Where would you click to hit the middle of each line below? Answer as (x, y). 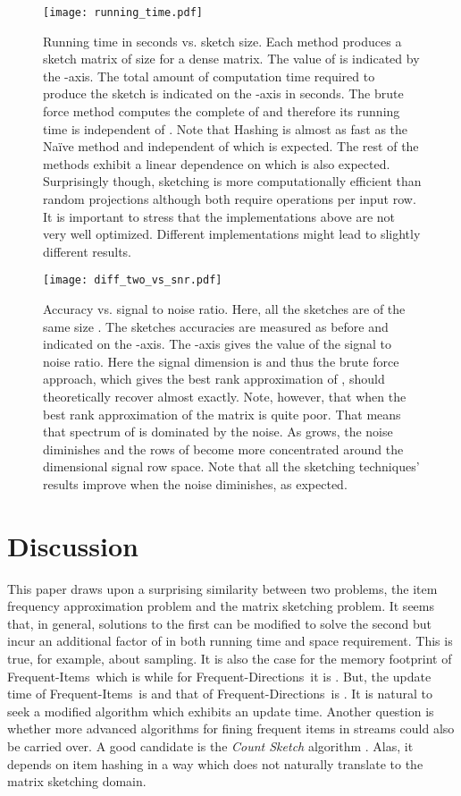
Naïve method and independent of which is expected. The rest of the (231, 146)
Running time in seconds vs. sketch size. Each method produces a (222, 41)
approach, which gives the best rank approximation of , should (214, 379)
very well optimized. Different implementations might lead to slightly (232, 234)
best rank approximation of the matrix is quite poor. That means (222, 414)
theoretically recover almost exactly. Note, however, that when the (225, 396)
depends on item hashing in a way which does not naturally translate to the (215, 763)
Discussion (73, 545)
